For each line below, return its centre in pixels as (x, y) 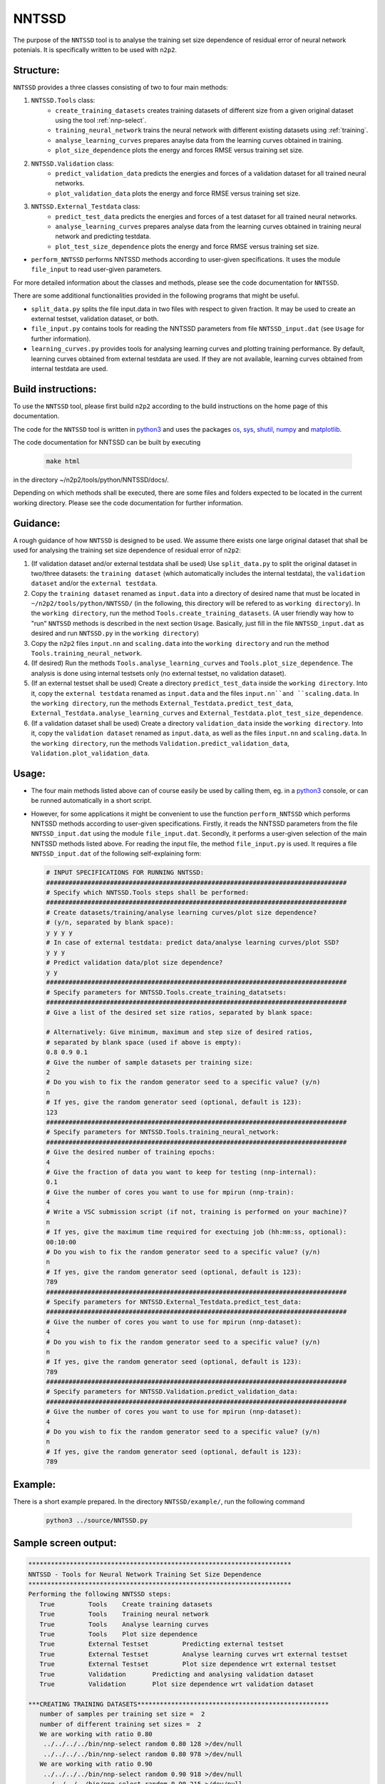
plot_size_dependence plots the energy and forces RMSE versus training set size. (180, 151)
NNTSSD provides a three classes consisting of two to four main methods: (120, 87)
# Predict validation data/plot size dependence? (134, 962)
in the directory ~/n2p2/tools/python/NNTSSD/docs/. (91, 480)
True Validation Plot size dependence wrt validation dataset (177, 1684)
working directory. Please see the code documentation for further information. (128, 502)
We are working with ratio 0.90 (96, 1764)
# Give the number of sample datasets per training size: (149, 1062)
